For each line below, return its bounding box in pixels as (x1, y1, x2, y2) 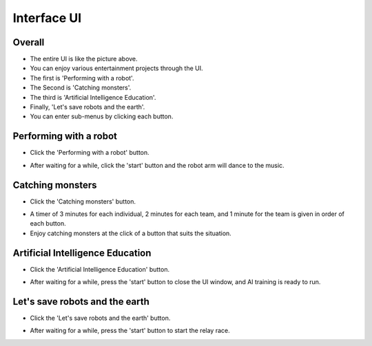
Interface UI (12, 10, 82, 25)
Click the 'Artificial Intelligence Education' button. (30, 265, 170, 273)
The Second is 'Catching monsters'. (30, 83, 132, 92)
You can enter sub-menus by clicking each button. (30, 112, 174, 120)
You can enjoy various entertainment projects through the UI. (30, 64, 203, 72)
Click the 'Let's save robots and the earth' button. (30, 314, 171, 322)
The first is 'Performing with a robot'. (30, 74, 134, 82)
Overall (12, 36, 45, 48)
